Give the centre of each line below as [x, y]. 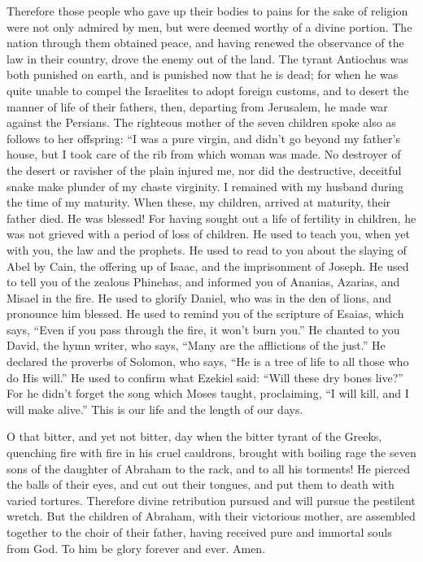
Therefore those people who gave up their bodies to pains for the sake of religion [207, 11]
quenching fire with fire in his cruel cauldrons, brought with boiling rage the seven [211, 453]
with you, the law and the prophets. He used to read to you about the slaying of [207, 249]
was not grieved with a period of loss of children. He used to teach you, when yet [208, 234]
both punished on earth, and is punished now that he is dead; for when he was [203, 74]
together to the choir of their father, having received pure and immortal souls [199, 532]
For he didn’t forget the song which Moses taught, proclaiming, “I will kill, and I [208, 393]
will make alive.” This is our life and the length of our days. [155, 409]
